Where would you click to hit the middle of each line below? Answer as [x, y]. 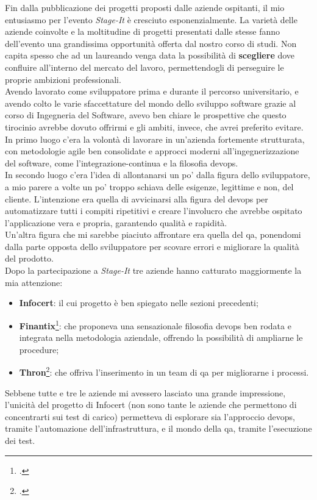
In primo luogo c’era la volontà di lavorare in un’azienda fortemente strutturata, [155, 139]
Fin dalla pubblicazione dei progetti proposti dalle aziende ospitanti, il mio [145, 7]
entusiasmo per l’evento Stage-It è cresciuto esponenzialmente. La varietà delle [151, 19]
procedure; [39, 349]
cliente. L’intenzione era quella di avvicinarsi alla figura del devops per [137, 198]
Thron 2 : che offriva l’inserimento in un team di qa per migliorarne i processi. [164, 371]
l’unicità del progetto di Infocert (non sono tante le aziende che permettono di [151, 405]
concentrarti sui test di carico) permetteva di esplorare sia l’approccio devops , [150, 416]
